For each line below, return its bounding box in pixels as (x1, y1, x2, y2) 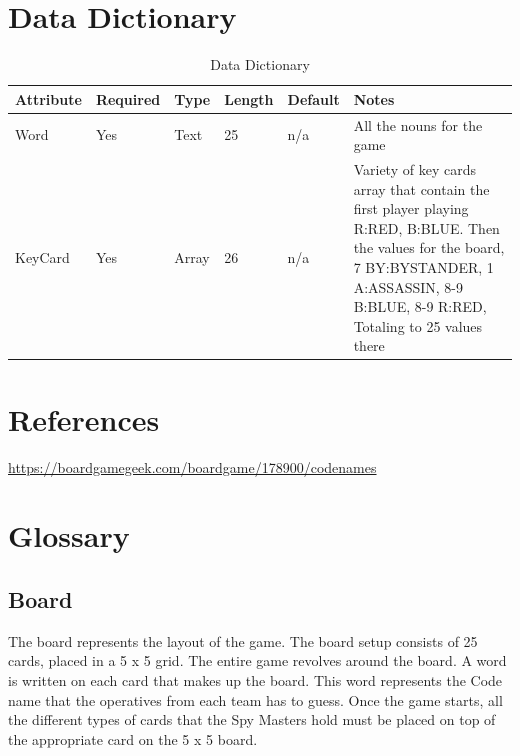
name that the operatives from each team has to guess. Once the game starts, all (8, 689, 503, 710)
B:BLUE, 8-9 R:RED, (353, 296, 487, 317)
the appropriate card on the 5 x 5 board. (8, 728, 258, 749)
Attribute (15, 88, 82, 109)
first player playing (353, 198, 469, 219)
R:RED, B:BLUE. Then (353, 217, 500, 238)
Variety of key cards (353, 159, 476, 179)
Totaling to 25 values (353, 315, 483, 336)
